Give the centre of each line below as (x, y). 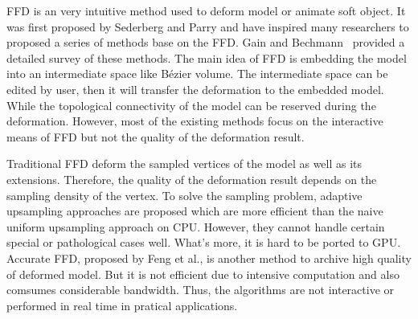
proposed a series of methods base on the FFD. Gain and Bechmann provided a (206, 42)
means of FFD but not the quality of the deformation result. (156, 136)
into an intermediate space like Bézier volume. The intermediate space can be (197, 74)
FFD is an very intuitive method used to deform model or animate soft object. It (206, 10)
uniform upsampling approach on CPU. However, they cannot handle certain (196, 226)
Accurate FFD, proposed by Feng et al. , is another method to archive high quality (209, 258)
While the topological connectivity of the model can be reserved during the (191, 105)
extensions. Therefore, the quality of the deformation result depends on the (192, 179)
